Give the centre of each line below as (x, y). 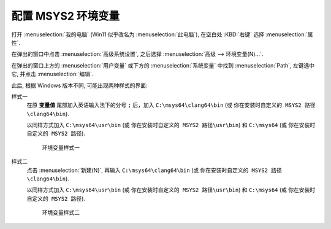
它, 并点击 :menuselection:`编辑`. (52, 74)
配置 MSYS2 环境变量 (66, 16)
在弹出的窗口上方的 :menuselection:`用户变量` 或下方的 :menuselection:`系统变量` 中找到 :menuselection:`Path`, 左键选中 (163, 65)
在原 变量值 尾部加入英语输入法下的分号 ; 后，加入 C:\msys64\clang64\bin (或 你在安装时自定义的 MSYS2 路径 (171, 105)
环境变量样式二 (61, 212)
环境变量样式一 (61, 147)
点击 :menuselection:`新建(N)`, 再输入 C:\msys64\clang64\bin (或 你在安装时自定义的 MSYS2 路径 (154, 170)
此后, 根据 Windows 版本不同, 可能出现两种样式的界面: (79, 85)
